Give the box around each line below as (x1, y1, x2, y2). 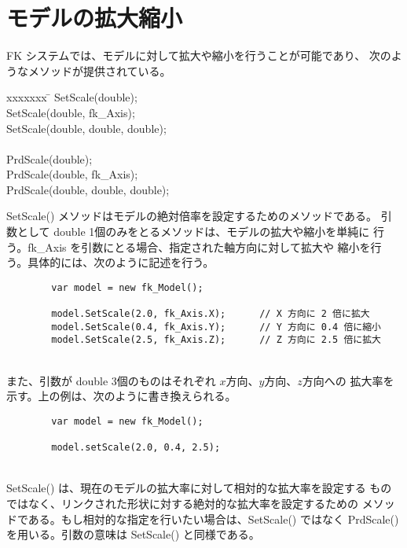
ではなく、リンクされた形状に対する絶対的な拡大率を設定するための (6, 495, 358, 512)
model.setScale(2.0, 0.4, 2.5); (51, 442, 221, 454)
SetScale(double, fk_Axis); (6, 104, 135, 120)
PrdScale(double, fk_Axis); (6, 166, 138, 182)
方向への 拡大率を (302, 372, 394, 388)
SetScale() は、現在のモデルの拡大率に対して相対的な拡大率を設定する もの (6, 480, 392, 496)
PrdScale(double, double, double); (6, 181, 170, 197)
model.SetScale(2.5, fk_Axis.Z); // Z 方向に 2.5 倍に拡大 (51, 334, 381, 346)
